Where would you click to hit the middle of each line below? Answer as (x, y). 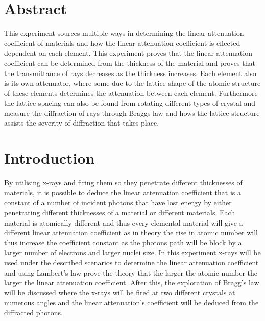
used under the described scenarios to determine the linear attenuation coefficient (131, 262)
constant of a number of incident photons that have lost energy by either (118, 202)
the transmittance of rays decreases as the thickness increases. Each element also (130, 73)
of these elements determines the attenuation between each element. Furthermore (131, 93)
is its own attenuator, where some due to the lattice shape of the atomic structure (132, 83)
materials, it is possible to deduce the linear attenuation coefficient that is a (123, 192)
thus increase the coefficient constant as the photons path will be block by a (123, 242)
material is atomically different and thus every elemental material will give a (124, 222)
